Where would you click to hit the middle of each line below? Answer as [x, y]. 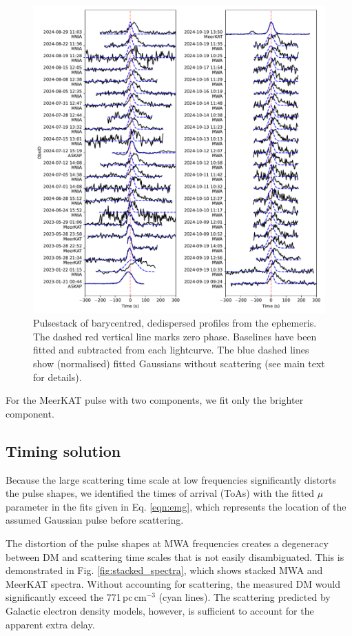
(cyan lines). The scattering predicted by [245, 597]
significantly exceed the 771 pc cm [76, 597]
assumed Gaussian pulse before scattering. [95, 520]
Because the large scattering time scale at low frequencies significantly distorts [171, 479]
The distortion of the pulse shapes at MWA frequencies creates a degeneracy [167, 543]
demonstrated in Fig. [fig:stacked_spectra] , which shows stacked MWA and [164, 570]
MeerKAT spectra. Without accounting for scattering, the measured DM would [173, 583]
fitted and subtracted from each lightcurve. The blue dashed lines [171, 350]
